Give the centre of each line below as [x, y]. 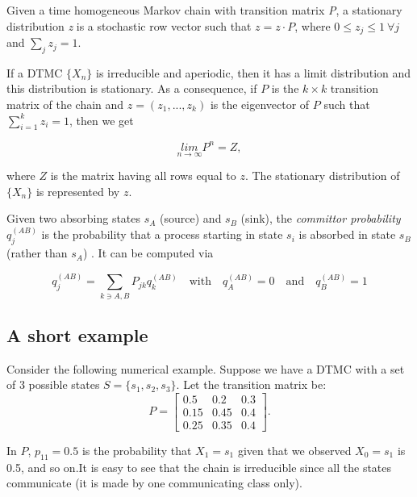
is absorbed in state [347, 234]
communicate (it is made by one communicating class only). [154, 483]
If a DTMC [35, 72]
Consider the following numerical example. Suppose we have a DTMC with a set [206, 368]
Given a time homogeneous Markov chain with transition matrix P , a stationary [204, 10]
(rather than [37, 253]
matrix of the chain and [65, 104]
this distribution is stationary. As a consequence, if [132, 88]
